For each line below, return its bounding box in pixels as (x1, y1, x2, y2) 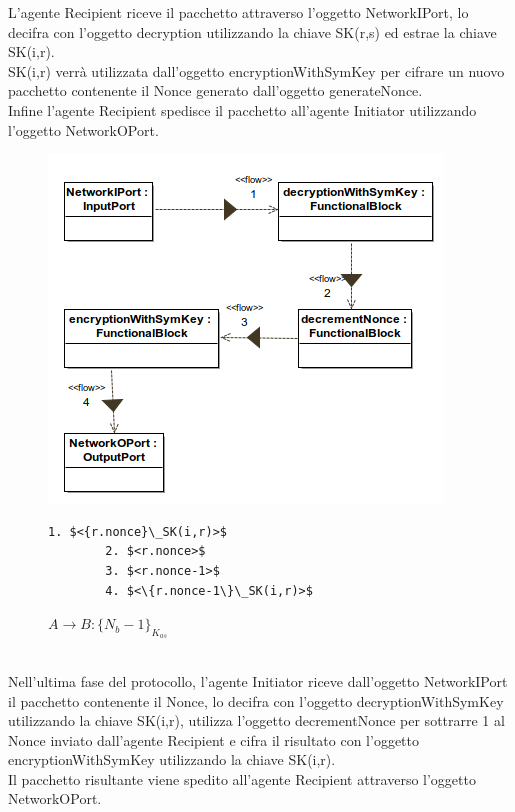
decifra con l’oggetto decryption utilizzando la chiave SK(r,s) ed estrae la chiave (8, 21, 497, 42)
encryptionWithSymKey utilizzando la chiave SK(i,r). (8, 749, 336, 770)
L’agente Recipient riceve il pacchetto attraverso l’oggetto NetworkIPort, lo (8, 2, 469, 22)
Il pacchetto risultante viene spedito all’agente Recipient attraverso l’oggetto (8, 768, 476, 789)
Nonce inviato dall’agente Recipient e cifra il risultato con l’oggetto (8, 729, 420, 750)
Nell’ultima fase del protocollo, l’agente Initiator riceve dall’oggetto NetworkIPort (8, 670, 508, 691)
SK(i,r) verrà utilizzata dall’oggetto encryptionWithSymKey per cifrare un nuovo (8, 60, 505, 81)
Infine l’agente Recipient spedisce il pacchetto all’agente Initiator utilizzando (8, 99, 477, 120)
